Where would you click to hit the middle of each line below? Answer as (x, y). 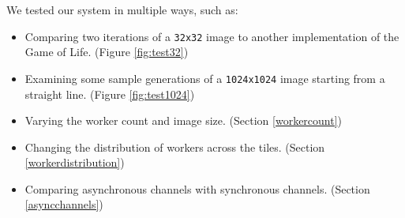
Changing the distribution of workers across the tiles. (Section (175, 147)
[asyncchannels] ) (64, 204)
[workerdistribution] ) (75, 162)
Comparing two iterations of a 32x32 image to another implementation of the (212, 36)
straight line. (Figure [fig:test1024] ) (110, 94)
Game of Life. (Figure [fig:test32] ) (107, 52)
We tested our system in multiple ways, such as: (122, 9)
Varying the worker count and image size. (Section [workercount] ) (184, 120)
